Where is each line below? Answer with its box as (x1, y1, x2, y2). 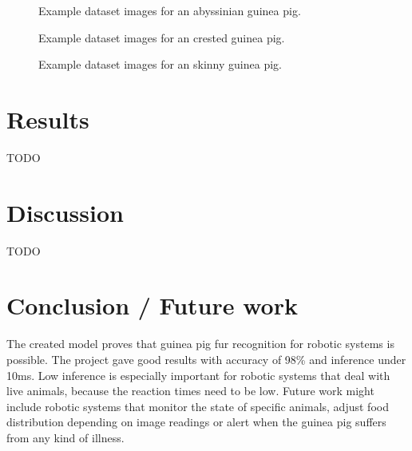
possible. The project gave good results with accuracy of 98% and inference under (6, 350, 406, 367)
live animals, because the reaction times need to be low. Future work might (6, 382, 374, 399)
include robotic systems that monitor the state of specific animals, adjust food (6, 398, 389, 414)
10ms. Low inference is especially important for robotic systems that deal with (6, 366, 390, 383)
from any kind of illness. (6, 429, 125, 445)
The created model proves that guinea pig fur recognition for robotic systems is (6, 335, 394, 352)
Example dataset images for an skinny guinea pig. (38, 56, 282, 73)
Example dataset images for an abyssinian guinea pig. (38, 2, 301, 18)
